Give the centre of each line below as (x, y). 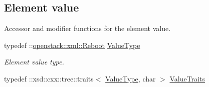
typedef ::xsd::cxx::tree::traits (49, 78)
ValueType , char (131, 78)
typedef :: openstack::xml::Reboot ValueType (72, 45)
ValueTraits (187, 78)
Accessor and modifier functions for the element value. (87, 28)
